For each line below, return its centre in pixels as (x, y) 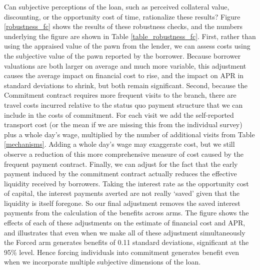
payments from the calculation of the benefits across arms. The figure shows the (126, 213)
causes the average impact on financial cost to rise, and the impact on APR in (124, 75)
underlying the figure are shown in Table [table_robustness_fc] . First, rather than (130, 36)
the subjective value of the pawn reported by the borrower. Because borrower (122, 55)
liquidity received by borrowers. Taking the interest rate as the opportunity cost (126, 183)
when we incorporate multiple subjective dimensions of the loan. (102, 262)
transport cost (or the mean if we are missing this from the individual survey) (123, 124)
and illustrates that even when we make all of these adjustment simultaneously (125, 232)
